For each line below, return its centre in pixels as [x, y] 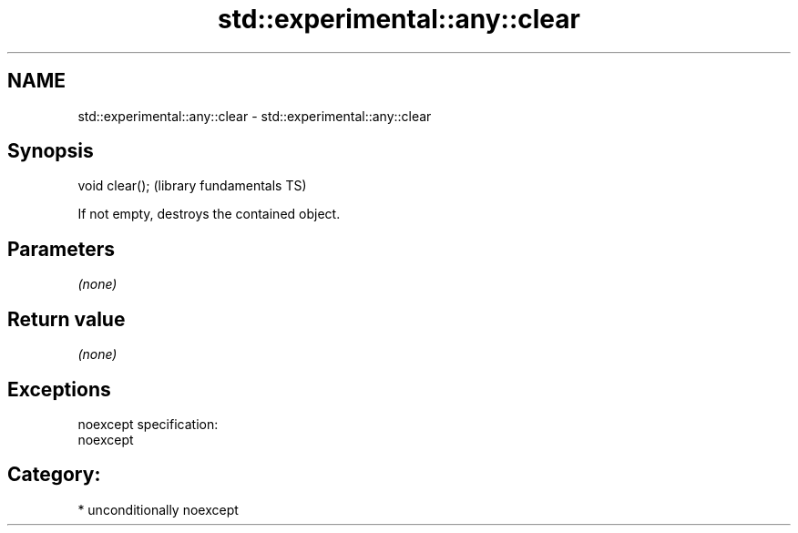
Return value [66, 319]
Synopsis [51, 151]
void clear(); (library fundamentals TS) [192, 186]
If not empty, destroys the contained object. [209, 214]
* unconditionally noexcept [158, 509]
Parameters [61, 249]
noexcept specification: [148, 424]
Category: [54, 475]
